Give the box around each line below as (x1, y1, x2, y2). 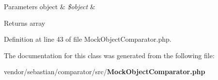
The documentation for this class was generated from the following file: (4, 50, 215, 60)
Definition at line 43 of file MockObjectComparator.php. (4, 34, 171, 44)
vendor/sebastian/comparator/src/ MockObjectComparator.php (4, 66, 205, 77)
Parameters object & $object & (4, 1, 95, 11)
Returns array (4, 17, 46, 28)
